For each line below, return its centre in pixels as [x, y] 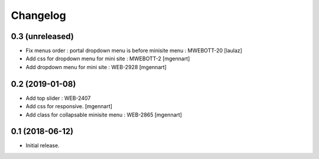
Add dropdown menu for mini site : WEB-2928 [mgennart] [96, 67]
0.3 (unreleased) [42, 36]
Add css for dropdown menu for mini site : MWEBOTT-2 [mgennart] [108, 59]
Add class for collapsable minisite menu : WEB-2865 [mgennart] [104, 115]
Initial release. [43, 145]
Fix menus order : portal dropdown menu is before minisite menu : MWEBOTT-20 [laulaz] [134, 51]
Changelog [38, 15]
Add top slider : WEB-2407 [58, 98]
